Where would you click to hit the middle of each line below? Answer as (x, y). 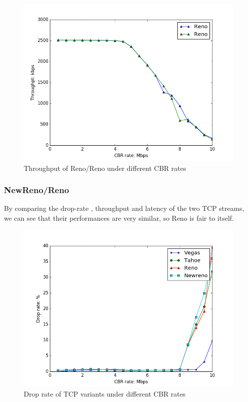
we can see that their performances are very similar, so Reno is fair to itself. (119, 218)
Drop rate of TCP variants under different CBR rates (105, 394)
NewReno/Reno (37, 190)
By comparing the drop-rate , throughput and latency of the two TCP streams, (124, 208)
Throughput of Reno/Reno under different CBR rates (105, 168)
